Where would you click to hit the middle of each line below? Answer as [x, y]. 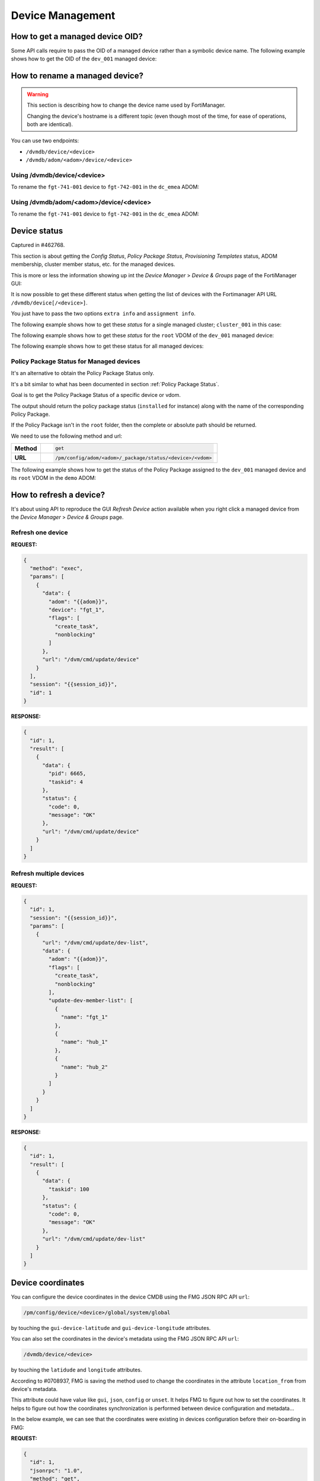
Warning [38, 94]
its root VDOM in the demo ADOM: [54, 478]
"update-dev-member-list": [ [91, 1001]
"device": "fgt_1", [76, 610]
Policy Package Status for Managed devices [76, 361]
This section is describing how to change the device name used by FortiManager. [126, 105]
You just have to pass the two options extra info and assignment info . [103, 313]
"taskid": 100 [69, 1189]
